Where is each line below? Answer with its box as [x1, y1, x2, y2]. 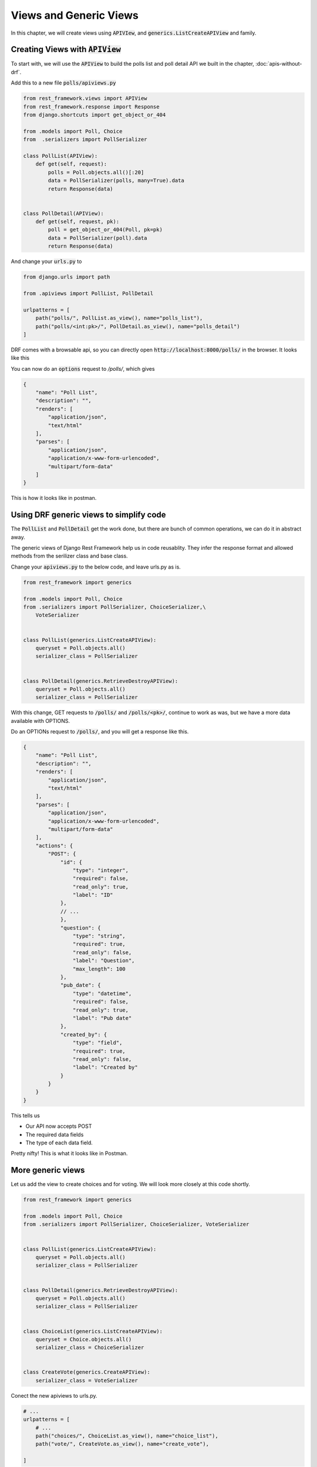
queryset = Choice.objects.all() [35, 1336, 132, 1343]
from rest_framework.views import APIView [23, 95, 147, 102]
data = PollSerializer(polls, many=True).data [48, 177, 184, 184]
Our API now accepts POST [25, 1123, 92, 1130]
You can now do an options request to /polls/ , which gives [11, 365, 155, 372]
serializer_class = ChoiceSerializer [35, 1344, 144, 1351]
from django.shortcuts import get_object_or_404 [23, 111, 166, 118]
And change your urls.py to [11, 258, 82, 265]
